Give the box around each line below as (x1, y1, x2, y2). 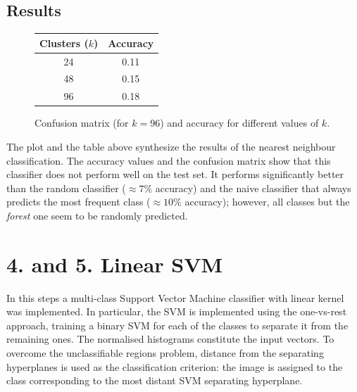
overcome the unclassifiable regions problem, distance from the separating (6, 345, 324, 360)
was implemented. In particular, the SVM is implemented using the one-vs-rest (6, 304, 347, 319)
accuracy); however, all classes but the (184, 194, 350, 209)
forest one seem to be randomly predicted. (6, 208, 188, 222)
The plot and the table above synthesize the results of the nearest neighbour (6, 139, 336, 153)
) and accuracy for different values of (160, 115, 319, 130)
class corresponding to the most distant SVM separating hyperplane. (6, 373, 303, 388)
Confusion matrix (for (35, 115, 129, 130)
